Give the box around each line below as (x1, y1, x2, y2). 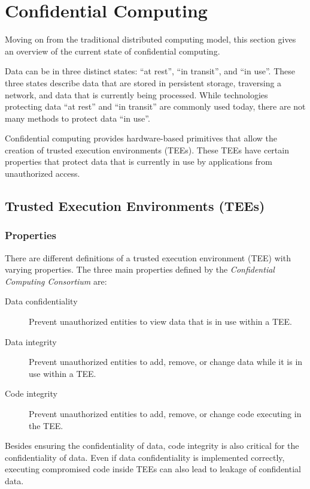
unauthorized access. (5, 167, 80, 180)
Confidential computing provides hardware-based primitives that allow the (5, 132, 278, 144)
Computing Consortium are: (5, 274, 107, 287)
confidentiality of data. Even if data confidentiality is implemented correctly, (5, 451, 285, 463)
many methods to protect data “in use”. (5, 111, 150, 124)
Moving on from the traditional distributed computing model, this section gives (5, 33, 296, 46)
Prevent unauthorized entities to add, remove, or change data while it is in (29, 355, 303, 368)
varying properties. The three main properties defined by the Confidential (5, 263, 275, 276)
